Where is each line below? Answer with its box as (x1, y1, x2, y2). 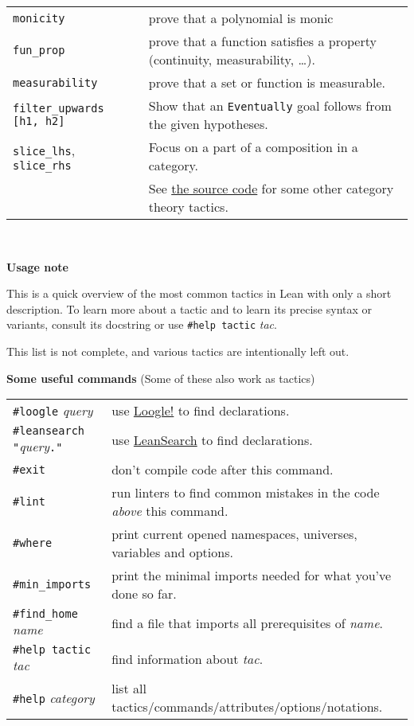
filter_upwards (13, 102, 104, 115)
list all (111, 679, 146, 698)
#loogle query (13, 401, 93, 420)
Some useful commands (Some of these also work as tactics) (6, 369, 315, 386)
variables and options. (111, 543, 233, 562)
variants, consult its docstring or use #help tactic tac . (6, 316, 277, 333)
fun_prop (13, 44, 65, 57)
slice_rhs (13, 158, 72, 172)
